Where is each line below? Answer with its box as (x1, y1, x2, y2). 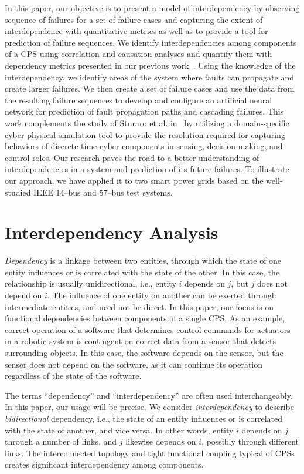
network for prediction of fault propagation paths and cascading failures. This (5, 105, 284, 117)
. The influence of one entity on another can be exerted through (47, 289, 276, 301)
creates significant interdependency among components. (5, 458, 204, 470)
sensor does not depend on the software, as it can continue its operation (5, 358, 263, 370)
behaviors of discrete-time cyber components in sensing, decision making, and (5, 140, 283, 152)
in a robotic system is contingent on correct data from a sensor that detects (5, 335, 276, 347)
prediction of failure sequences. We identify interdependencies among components (5, 36, 297, 48)
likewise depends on (125, 435, 196, 448)
